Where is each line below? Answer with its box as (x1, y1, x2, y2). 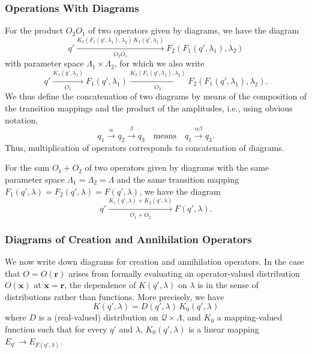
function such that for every (5, 322, 107, 335)
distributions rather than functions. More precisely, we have (5, 290, 224, 302)
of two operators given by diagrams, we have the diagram (88, 24, 299, 37)
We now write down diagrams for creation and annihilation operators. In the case (5, 255, 304, 267)
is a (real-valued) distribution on (38, 311, 158, 323)
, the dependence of (64, 279, 136, 291)
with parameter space (5, 57, 84, 69)
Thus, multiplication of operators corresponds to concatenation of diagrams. (5, 141, 284, 153)
